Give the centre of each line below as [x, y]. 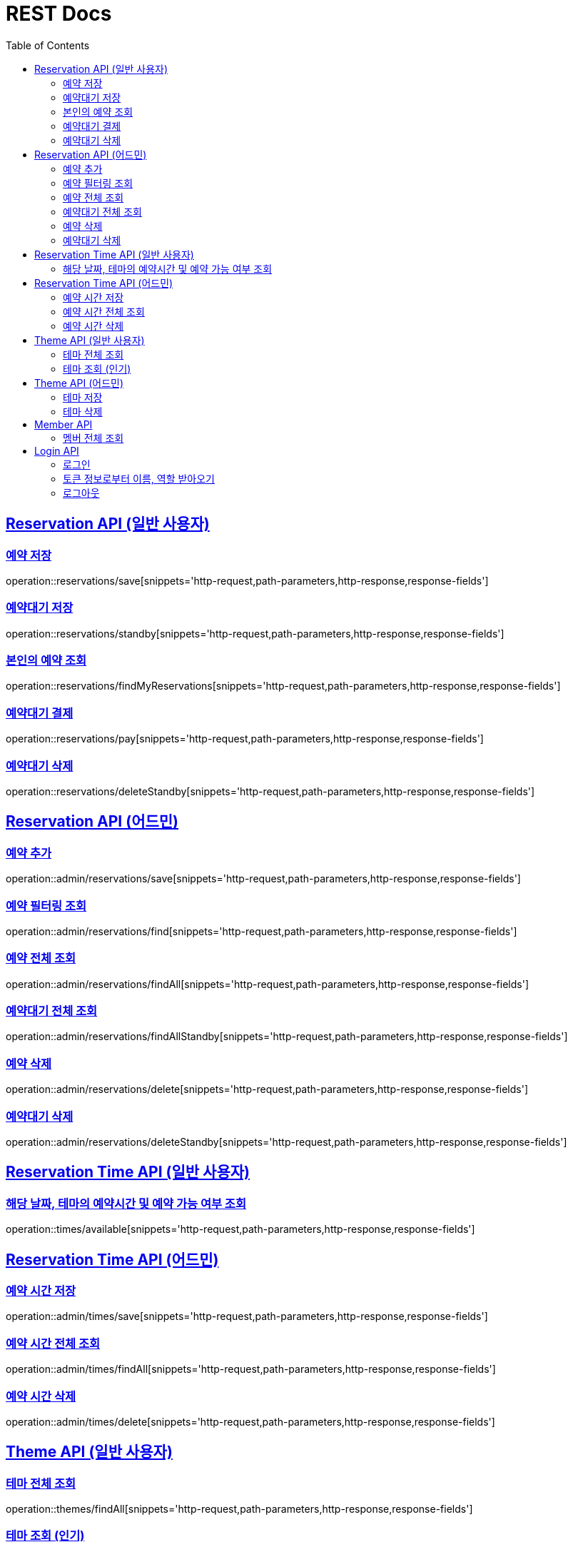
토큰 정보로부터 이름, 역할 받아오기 [139, 478]
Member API [64, 424]
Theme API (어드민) [79, 383]
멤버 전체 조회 [93, 438]
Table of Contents [48, 45]
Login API [57, 450]
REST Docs [59, 14]
